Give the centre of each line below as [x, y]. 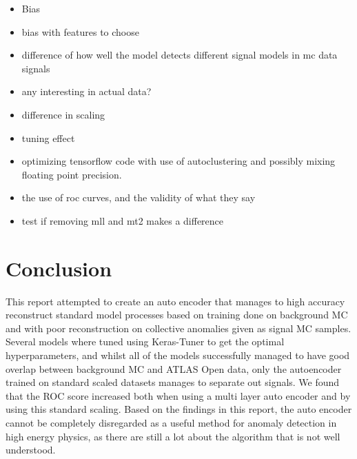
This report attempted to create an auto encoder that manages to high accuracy [175, 301]
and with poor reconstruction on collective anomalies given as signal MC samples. [178, 328]
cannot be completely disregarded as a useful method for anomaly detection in [171, 422]
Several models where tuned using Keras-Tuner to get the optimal [145, 341]
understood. [31, 450]
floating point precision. [72, 174]
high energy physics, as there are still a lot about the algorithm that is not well [173, 436]
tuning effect [48, 137]
